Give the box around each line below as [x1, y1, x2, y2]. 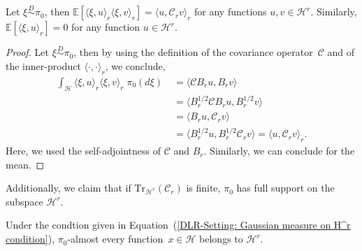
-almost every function [67, 231, 164, 246]
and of [327, 45, 355, 59]
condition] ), [6, 231, 55, 246]
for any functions [194, 4, 267, 19]
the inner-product [6, 59, 81, 73]
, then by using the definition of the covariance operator [73, 45, 313, 59]
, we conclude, [105, 59, 166, 73]
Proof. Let [6, 45, 49, 59]
